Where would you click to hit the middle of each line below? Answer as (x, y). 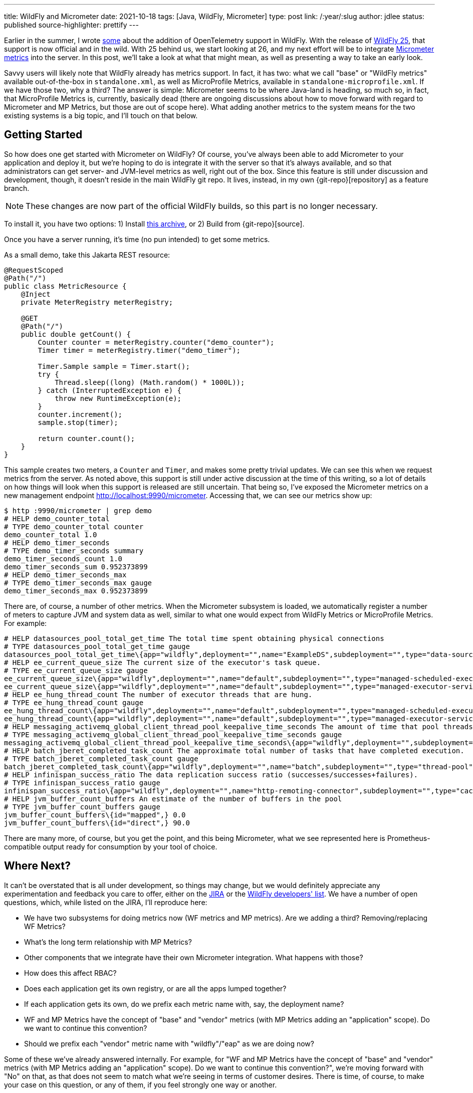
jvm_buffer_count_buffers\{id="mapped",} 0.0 (95, 815)
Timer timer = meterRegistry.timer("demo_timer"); (139, 350)
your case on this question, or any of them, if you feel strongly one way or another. (141, 1084)
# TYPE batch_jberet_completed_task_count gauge (101, 758)
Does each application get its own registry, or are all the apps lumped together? (155, 988)
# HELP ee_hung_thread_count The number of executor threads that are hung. (158, 694)
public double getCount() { (76, 334)
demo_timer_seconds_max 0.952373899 (76, 591)
